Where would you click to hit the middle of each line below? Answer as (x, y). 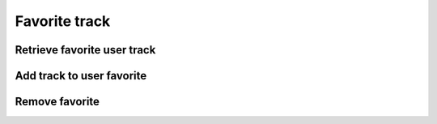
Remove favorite (57, 102)
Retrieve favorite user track (85, 50)
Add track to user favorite (81, 76)
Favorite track (63, 21)
